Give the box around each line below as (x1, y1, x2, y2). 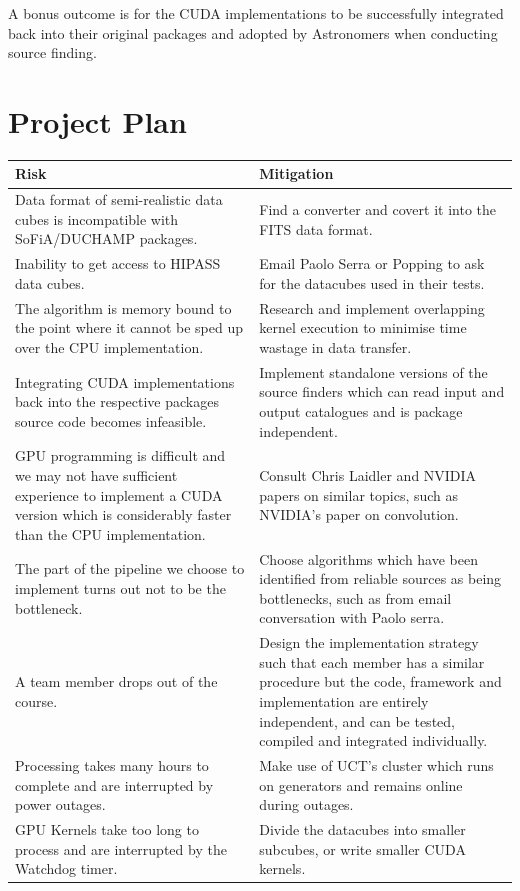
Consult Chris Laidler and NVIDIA (259, 464, 477, 485)
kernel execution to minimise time (259, 317, 467, 338)
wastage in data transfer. (259, 336, 412, 357)
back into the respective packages (15, 391, 219, 412)
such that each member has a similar (259, 651, 485, 672)
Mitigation (259, 163, 334, 184)
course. (15, 691, 58, 711)
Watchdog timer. (15, 858, 118, 879)
